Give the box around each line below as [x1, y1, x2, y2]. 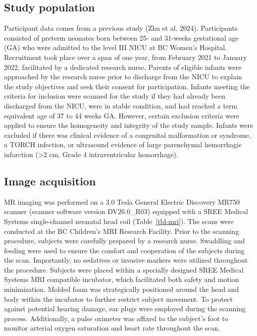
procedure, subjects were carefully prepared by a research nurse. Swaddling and [4, 235, 245, 246]
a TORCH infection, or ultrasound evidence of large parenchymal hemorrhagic [4, 139, 242, 150]
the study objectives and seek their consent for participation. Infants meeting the [4, 81, 250, 91]
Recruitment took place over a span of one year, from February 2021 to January [4, 52, 247, 62]
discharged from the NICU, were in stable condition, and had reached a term [4, 100, 238, 111]
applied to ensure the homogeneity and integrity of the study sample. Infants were [4, 120, 254, 130]
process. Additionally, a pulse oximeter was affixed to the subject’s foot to [4, 313, 228, 323]
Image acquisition [4, 173, 96, 188]
